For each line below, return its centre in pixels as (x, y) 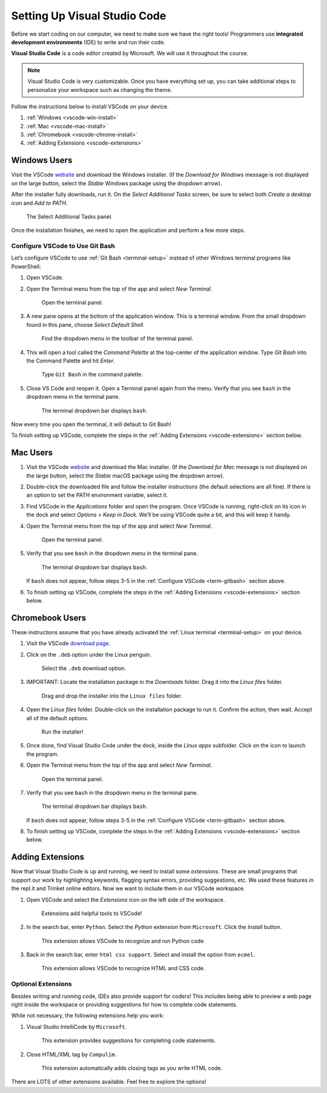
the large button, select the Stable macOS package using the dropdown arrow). (125, 476)
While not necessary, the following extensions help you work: (88, 1016)
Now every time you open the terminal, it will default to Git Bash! (91, 424)
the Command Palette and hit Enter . (71, 361)
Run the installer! (63, 732)
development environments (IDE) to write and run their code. (88, 42)
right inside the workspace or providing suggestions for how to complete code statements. (124, 1005)
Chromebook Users (49, 618)
